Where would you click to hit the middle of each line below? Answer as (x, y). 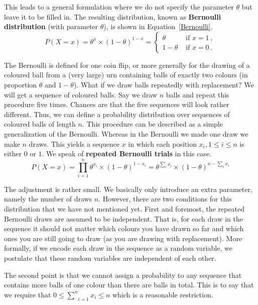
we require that (28, 294)
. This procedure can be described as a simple (152, 124)
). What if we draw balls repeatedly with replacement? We (164, 84)
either (13, 154)
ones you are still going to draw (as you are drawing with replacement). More (123, 238)
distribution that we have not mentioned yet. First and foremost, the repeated (124, 209)
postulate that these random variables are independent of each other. (110, 258)
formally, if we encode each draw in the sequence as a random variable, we (118, 248)
